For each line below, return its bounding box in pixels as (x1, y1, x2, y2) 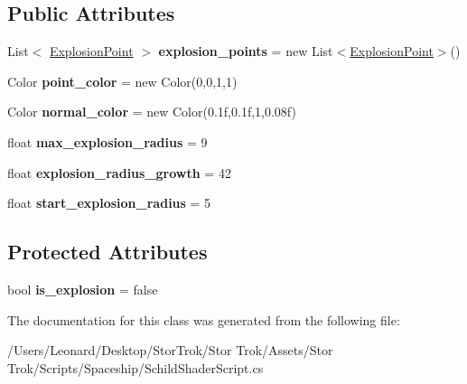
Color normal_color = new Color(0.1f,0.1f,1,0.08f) (7, 102, 296, 121)
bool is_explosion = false (7, 279, 158, 298)
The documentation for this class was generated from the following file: (7, 310, 400, 329)
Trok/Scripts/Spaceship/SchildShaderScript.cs (7, 358, 264, 377)
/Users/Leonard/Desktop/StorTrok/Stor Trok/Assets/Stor (7, 341, 333, 360)
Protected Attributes (7, 238, 208, 266)
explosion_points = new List (158, 42, 333, 61)
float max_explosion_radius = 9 (7, 132, 208, 151)
